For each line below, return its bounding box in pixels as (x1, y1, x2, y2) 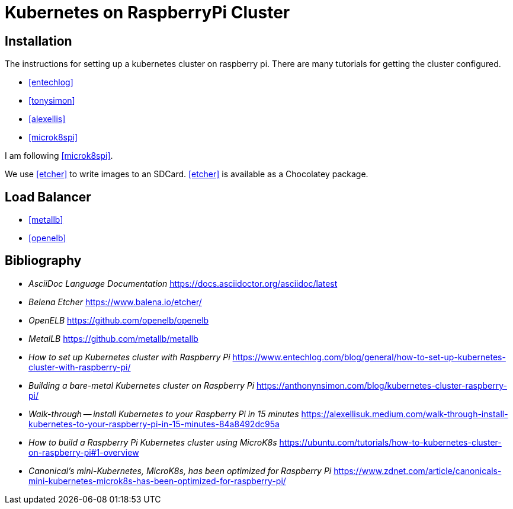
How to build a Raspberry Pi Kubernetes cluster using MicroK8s (28, 437, 277, 447)
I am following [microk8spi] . (5, 151, 113, 161)
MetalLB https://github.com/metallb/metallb (28, 333, 198, 344)
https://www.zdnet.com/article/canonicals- (334, 465, 502, 476)
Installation (5, 33, 72, 49)
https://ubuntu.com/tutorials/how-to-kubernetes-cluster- (279, 437, 502, 447)
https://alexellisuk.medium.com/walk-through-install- (301, 408, 508, 419)
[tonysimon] (28, 95, 75, 106)
